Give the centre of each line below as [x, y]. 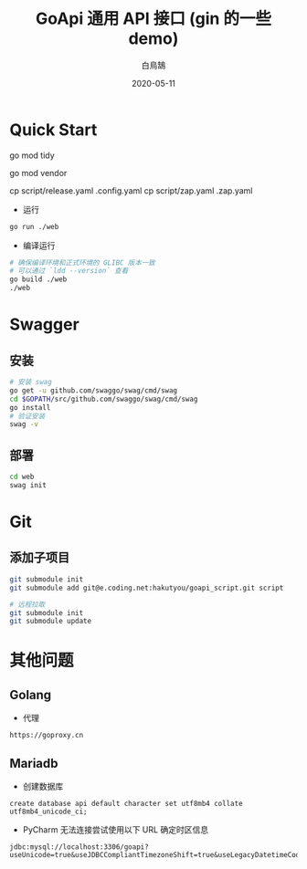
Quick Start [53, 130]
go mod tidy [32, 155]
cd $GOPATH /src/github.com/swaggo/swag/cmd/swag [104, 399]
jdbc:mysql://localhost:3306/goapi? [79, 847]
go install [30, 407]
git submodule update [51, 622]
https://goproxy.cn [47, 736]
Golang [31, 695]
